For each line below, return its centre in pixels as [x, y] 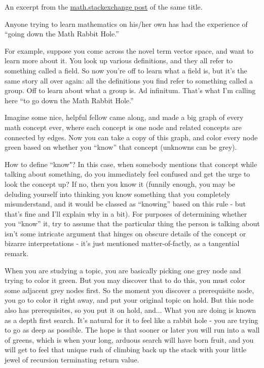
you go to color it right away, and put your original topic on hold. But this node [129, 300]
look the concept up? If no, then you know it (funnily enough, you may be [120, 183]
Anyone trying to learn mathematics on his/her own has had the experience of [126, 24]
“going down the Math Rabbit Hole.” [62, 34]
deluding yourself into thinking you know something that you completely [118, 194]
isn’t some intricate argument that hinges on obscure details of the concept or [125, 233]
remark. [17, 253]
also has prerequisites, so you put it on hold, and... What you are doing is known [130, 310]
